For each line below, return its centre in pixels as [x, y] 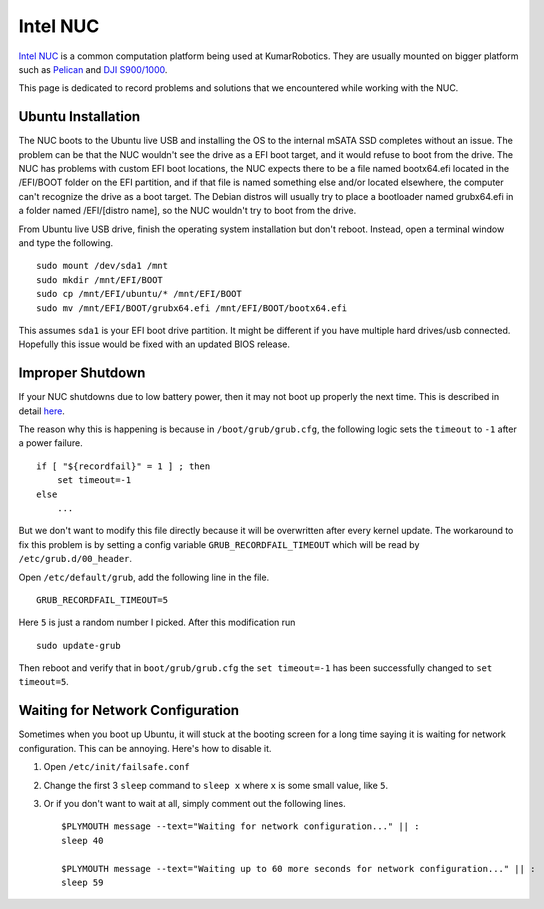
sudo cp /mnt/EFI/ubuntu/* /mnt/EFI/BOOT [139, 294]
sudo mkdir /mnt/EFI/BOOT [100, 279]
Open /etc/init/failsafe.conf [116, 767]
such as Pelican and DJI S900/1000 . [93, 69]
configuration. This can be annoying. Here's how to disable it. [145, 748]
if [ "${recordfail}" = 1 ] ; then [123, 466]
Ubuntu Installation [79, 116]
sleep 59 [82, 882]
